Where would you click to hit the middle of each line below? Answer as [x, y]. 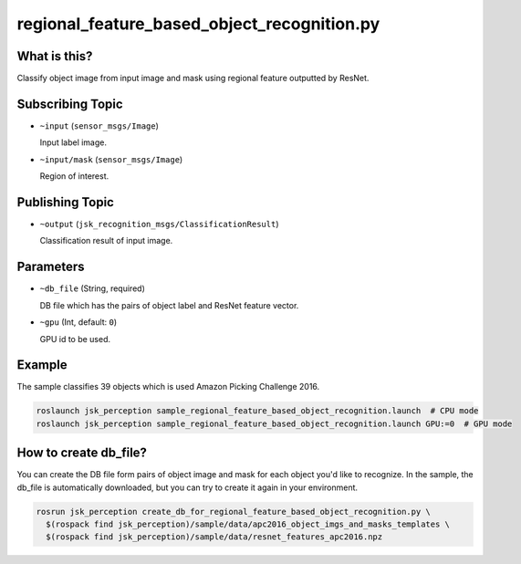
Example [42, 365]
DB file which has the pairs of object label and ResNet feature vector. [169, 305]
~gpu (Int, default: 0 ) [78, 322]
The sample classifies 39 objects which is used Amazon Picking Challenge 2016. [168, 387]
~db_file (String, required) [92, 288]
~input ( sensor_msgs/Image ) [99, 125]
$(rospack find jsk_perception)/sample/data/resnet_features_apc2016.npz [214, 537]
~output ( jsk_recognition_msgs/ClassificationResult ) [159, 225]
